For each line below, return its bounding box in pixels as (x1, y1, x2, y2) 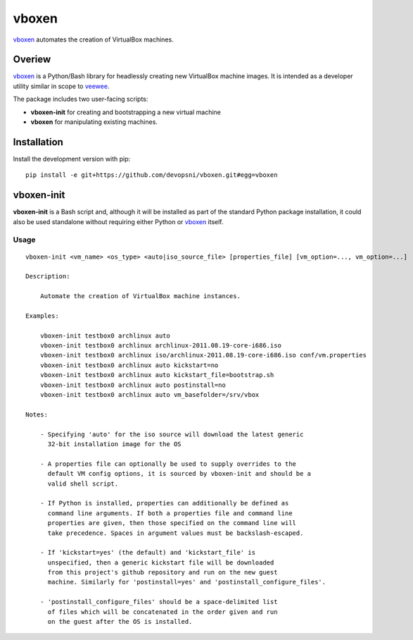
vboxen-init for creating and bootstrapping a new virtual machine (30, 108, 221, 116)
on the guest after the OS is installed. (47, 617, 193, 626)
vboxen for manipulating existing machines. (30, 118, 158, 126)
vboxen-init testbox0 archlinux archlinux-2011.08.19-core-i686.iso (39, 342, 281, 350)
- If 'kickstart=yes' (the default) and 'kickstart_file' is (39, 548, 256, 557)
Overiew (13, 54, 51, 66)
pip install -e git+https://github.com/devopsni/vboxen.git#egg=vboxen (25, 171, 278, 179)
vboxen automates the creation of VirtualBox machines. (13, 35, 174, 44)
